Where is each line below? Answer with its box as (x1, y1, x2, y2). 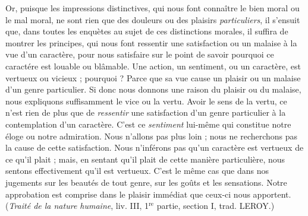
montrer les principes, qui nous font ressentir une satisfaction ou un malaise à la (5, 36, 297, 49)
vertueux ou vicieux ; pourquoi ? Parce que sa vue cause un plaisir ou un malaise (5, 71, 301, 84)
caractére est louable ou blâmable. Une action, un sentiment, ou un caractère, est (5, 59, 301, 72)
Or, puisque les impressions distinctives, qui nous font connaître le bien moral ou (5, 2, 300, 14)
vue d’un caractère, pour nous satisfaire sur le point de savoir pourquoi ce (5, 48, 274, 61)
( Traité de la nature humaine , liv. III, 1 (5, 199, 149, 212)
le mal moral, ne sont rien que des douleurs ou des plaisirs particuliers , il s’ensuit (5, 13, 300, 26)
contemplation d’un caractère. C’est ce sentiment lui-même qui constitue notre (5, 117, 291, 130)
